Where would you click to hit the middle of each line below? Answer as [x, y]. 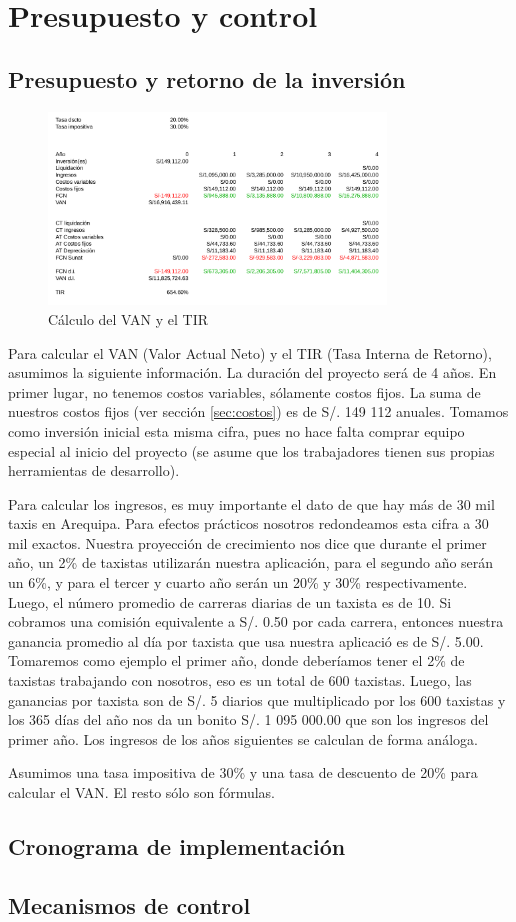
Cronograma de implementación [177, 845]
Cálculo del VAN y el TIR [128, 318]
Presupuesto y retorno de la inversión [207, 78]
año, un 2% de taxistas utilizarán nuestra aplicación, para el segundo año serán [251, 562]
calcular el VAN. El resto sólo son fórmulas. [141, 792]
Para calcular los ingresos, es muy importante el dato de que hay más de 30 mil [251, 503]
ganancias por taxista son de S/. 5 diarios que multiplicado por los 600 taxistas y [257, 699]
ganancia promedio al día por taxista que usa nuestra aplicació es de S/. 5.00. [246, 640]
